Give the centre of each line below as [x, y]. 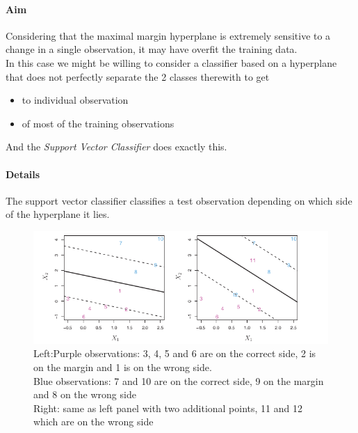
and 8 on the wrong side [85, 394]
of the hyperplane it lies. [58, 214]
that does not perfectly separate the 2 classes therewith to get [138, 76]
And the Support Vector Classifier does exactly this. [116, 147]
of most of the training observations [98, 123]
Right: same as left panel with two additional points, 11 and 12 [168, 408]
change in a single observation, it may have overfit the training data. [152, 49]
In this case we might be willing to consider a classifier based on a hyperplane [171, 62]
